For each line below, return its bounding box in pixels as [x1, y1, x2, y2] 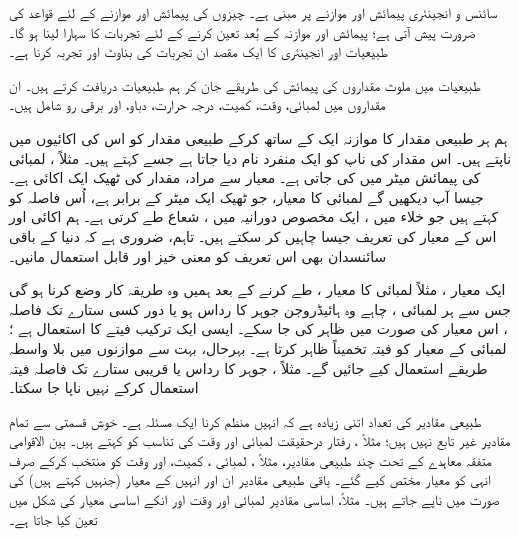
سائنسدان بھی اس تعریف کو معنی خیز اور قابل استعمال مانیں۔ [9, 245, 387, 266]
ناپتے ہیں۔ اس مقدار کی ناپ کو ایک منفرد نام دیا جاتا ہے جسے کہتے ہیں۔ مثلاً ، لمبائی [9, 147, 512, 168]
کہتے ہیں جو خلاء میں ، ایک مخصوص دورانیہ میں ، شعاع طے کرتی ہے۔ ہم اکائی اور [9, 206, 499, 227]
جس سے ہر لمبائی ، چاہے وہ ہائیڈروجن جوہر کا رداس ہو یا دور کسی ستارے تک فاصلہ [9, 298, 512, 319]
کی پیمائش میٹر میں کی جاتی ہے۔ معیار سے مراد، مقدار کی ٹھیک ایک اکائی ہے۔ [9, 167, 481, 188]
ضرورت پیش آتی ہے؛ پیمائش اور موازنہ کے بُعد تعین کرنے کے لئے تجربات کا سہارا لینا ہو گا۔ [9, 21, 476, 42]
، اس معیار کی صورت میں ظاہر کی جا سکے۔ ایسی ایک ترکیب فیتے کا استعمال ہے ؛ [9, 318, 508, 339]
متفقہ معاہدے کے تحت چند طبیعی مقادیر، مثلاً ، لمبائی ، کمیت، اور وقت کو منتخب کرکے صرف [9, 449, 492, 470]
